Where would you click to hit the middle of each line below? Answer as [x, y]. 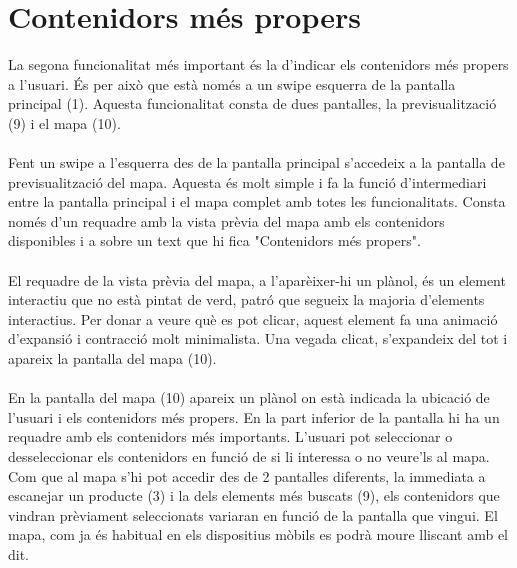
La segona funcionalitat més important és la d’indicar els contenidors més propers [258, 64]
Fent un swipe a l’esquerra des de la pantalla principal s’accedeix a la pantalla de [256, 162]
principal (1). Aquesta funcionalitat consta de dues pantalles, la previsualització [252, 103]
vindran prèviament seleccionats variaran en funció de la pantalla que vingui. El [253, 514]
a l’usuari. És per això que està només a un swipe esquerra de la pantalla [232, 83]
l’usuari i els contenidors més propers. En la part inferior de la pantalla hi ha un [254, 416]
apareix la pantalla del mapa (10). [112, 358]
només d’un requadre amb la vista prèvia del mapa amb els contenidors [226, 220]
